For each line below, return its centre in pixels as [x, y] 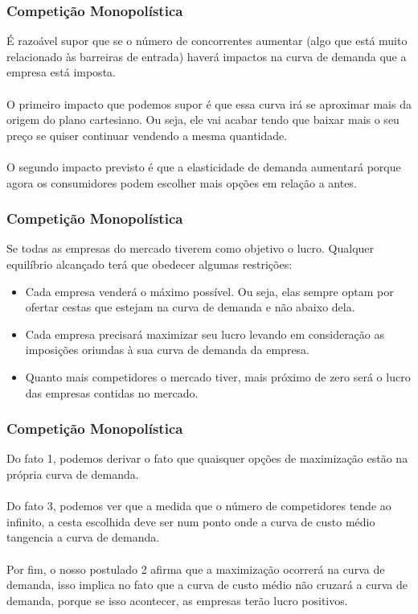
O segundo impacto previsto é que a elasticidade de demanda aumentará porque [204, 166]
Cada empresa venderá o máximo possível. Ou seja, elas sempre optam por [209, 291]
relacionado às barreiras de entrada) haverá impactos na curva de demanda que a [207, 56]
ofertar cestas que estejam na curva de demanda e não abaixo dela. [190, 307]
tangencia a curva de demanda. [83, 537]
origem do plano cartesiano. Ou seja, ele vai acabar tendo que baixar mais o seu [203, 120]
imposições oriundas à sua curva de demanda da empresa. [168, 350]
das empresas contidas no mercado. [112, 392]
